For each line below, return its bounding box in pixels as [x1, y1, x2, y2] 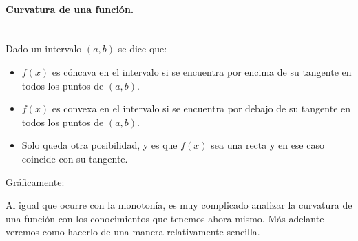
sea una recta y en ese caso [211, 138, 324, 152]
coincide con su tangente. [21, 151, 128, 165]
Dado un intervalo [6, 41, 82, 56]
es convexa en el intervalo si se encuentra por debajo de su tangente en [52, 101, 351, 116]
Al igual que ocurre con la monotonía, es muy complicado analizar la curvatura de [6, 198, 352, 212]
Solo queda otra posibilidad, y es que [21, 138, 178, 152]
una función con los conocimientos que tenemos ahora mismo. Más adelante [6, 211, 324, 225]
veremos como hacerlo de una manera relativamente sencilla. [6, 224, 260, 239]
